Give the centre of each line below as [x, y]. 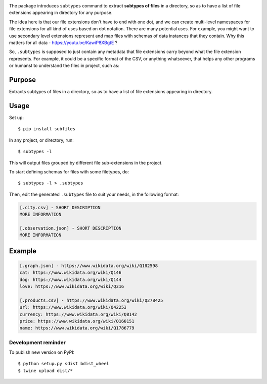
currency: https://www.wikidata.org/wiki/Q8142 [78, 314]
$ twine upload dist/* [45, 371]
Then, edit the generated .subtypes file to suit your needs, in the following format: [94, 194]
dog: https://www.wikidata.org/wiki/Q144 [70, 279]
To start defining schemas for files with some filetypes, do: [69, 171]
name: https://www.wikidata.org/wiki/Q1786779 [77, 328]
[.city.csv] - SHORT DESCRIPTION [60, 207]
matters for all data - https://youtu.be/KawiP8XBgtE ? [63, 43]
